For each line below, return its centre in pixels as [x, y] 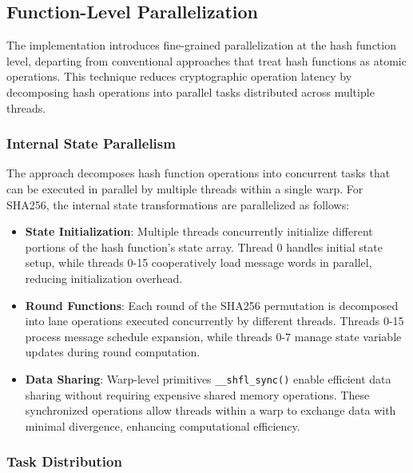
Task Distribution [64, 461]
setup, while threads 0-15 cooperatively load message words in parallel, [199, 262]
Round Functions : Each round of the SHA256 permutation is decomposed [212, 305]
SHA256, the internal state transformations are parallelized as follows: [178, 204]
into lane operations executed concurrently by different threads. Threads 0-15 [214, 321]
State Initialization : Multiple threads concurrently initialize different [199, 231]
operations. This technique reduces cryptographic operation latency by [179, 76]
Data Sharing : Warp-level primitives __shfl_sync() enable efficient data [208, 378]
